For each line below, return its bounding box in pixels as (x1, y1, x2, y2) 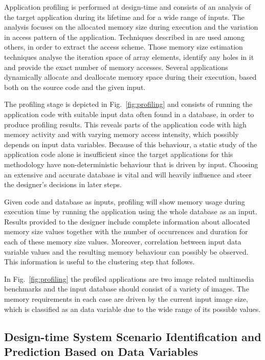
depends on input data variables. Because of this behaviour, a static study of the (4, 139, 257, 149)
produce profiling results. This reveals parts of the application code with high (4, 119, 247, 129)
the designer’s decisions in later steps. (4, 179, 122, 190)
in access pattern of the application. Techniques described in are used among (4, 31, 245, 42)
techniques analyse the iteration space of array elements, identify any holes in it (4, 51, 254, 62)
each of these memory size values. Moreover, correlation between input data (4, 236, 241, 247)
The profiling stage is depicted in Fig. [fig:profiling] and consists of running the (4, 99, 253, 109)
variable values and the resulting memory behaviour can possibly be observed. (4, 246, 249, 257)
